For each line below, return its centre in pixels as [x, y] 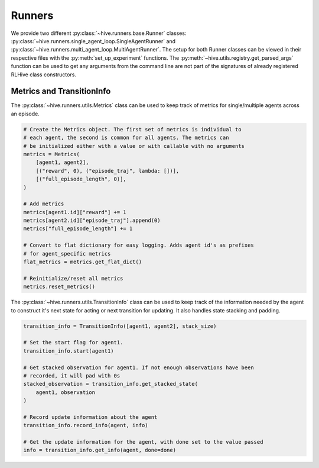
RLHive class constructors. [44, 75]
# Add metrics [44, 204]
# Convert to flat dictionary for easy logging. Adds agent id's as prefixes [139, 245]
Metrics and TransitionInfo [61, 91]
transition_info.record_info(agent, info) [86, 425]
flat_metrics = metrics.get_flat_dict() [82, 262]
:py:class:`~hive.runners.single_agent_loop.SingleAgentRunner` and [93, 41]
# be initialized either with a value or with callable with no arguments [134, 146]
